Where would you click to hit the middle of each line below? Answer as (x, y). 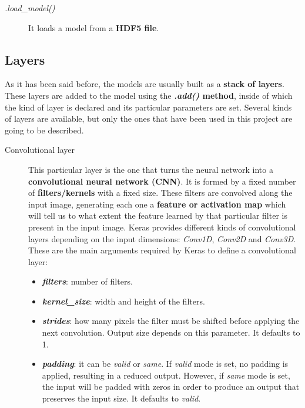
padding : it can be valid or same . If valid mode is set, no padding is (165, 364)
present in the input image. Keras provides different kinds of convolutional (162, 227)
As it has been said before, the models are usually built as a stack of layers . (145, 84)
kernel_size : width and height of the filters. (123, 301)
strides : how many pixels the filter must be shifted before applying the (171, 321)
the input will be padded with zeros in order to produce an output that (171, 387)
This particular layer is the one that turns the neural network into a (151, 169)
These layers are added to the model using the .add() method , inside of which (149, 95)
